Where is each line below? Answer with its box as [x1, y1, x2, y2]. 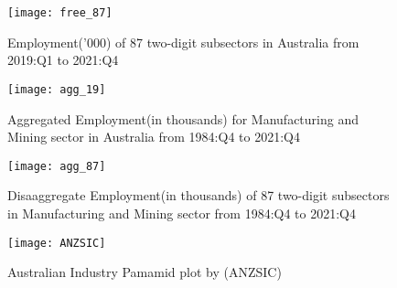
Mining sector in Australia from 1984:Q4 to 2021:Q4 [7, 127, 300, 146]
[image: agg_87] [7, 159, 106, 173]
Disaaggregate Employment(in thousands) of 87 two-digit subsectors [7, 186, 390, 205]
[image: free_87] [7, 6, 113, 19]
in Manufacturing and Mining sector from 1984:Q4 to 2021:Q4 [7, 203, 356, 222]
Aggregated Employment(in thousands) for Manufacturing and [7, 109, 359, 128]
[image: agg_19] [7, 82, 106, 96]
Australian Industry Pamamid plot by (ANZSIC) [7, 262, 282, 282]
